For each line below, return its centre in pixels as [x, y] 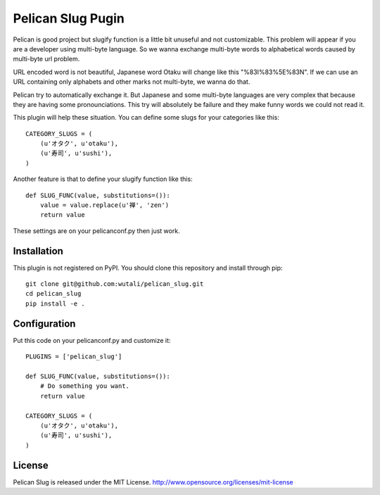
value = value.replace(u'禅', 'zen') [104, 205]
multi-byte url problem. [46, 59]
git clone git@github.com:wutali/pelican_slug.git [115, 284]
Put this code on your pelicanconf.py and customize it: [92, 340]
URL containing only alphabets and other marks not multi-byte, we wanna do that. [132, 82]
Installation [38, 251]
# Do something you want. [85, 386]
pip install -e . [55, 303]
